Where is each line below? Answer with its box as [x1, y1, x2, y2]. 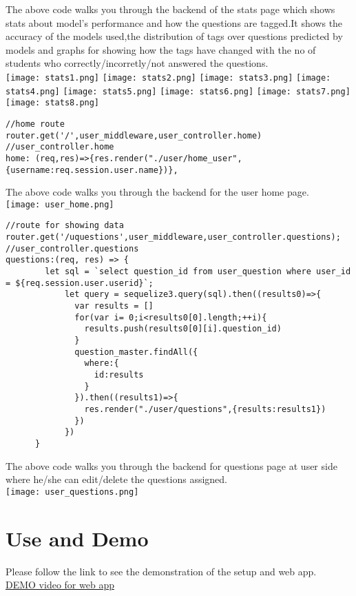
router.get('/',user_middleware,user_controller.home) [6, 130, 262, 141]
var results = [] [74, 301, 154, 311]
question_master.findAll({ [74, 347, 198, 357]
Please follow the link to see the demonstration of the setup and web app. [6, 564, 317, 578]
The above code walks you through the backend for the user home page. [6, 185, 309, 199]
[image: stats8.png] [6, 98, 100, 108]
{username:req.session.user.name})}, [6, 165, 178, 175]
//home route [6, 119, 65, 129]
